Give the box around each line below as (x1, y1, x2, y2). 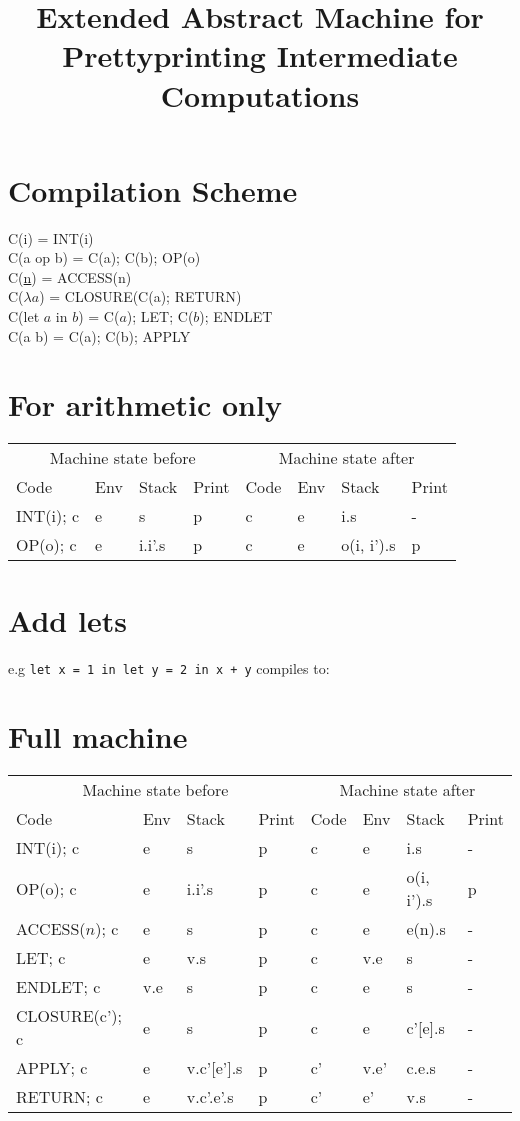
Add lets (8, 599, 127, 640)
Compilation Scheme (8, 169, 298, 210)
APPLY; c (16, 1056, 88, 1080)
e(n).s (406, 917, 446, 941)
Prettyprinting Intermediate (62, 35, 458, 76)
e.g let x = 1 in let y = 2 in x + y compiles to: (8, 657, 330, 678)
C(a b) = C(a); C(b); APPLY (8, 325, 191, 346)
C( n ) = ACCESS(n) (8, 266, 132, 287)
